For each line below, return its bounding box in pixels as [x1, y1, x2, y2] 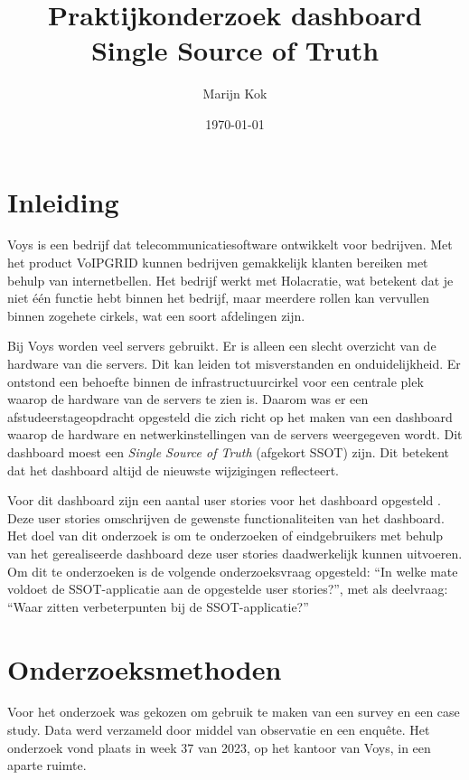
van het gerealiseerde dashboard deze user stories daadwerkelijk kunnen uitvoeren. [7, 543, 463, 562]
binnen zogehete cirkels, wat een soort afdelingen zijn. [7, 305, 305, 324]
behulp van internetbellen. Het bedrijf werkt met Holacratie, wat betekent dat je [7, 270, 454, 289]
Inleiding [7, 183, 119, 220]
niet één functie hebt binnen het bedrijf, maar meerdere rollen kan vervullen [7, 288, 429, 307]
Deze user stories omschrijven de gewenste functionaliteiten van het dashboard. [7, 508, 445, 527]
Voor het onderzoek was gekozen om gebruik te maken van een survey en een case [7, 702, 460, 721]
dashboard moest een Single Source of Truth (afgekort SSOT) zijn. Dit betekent [7, 442, 450, 461]
